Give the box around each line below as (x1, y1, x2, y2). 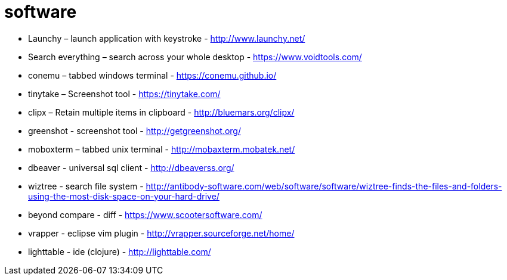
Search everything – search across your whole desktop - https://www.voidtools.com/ (28, 51, 362, 62)
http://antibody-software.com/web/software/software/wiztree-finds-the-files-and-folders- (146, 181, 502, 191)
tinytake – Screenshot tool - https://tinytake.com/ (28, 88, 221, 99)
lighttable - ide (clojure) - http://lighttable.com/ (28, 246, 211, 257)
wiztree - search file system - (28, 181, 144, 191)
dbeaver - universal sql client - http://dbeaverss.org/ (28, 162, 234, 173)
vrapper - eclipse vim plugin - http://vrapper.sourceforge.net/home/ (28, 228, 295, 238)
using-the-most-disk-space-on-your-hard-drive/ (28, 191, 220, 201)
